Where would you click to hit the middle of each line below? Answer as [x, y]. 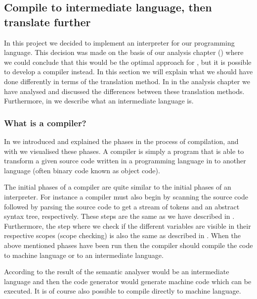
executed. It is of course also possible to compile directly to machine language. [123, 291]
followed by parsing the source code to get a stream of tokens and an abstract [122, 206]
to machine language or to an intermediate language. [84, 255]
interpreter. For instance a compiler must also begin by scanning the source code [126, 196]
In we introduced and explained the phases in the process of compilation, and [121, 141]
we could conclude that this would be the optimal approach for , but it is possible [128, 62]
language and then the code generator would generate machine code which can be [128, 281]
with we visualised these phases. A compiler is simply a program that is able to [124, 151]
